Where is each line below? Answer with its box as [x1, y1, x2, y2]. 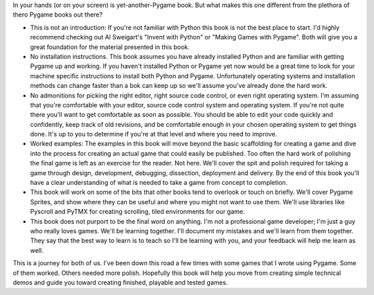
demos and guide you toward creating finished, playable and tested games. [12, 278, 228, 287]
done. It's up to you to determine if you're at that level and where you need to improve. [30, 130, 277, 138]
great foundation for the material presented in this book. [30, 42, 190, 51]
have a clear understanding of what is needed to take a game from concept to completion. [30, 179, 288, 187]
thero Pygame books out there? [12, 10, 103, 19]
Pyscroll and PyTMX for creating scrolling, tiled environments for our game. [30, 208, 245, 216]
